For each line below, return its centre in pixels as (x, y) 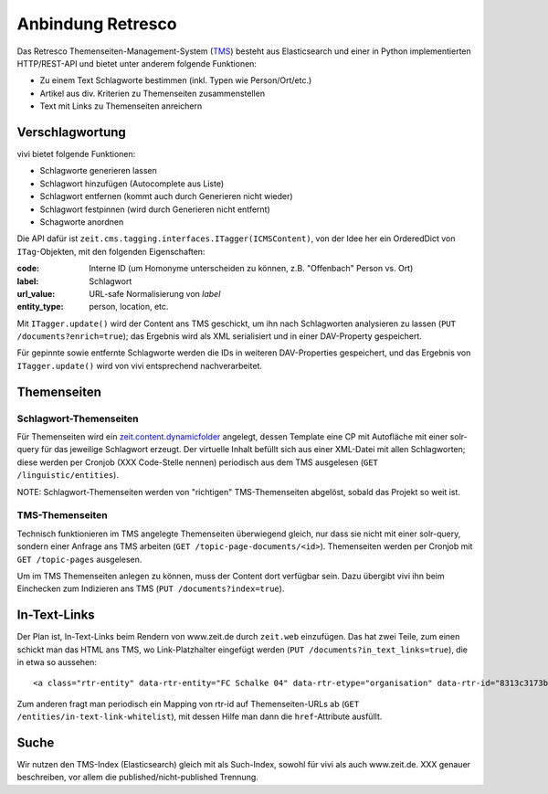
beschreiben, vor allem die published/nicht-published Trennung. (138, 778)
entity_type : (40, 307)
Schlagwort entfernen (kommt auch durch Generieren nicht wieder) (166, 196)
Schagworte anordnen (82, 222)
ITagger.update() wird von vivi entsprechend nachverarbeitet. (140, 365)
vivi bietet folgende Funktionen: (76, 154)
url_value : (36, 293)
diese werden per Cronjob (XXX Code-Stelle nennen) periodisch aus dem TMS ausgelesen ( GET (198, 462)
